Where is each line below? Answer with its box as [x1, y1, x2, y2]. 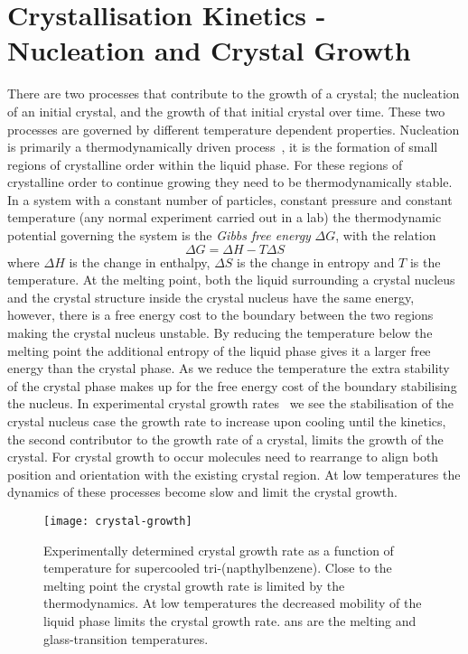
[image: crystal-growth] [43, 514, 192, 528]
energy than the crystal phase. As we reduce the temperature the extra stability [7, 359, 450, 378]
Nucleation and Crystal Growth [7, 32, 411, 69]
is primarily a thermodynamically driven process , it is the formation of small [7, 137, 438, 156]
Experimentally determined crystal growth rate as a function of [43, 540, 394, 559]
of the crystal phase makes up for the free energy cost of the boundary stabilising [7, 376, 457, 395]
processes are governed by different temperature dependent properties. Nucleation [7, 119, 460, 138]
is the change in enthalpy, [69, 252, 211, 271]
